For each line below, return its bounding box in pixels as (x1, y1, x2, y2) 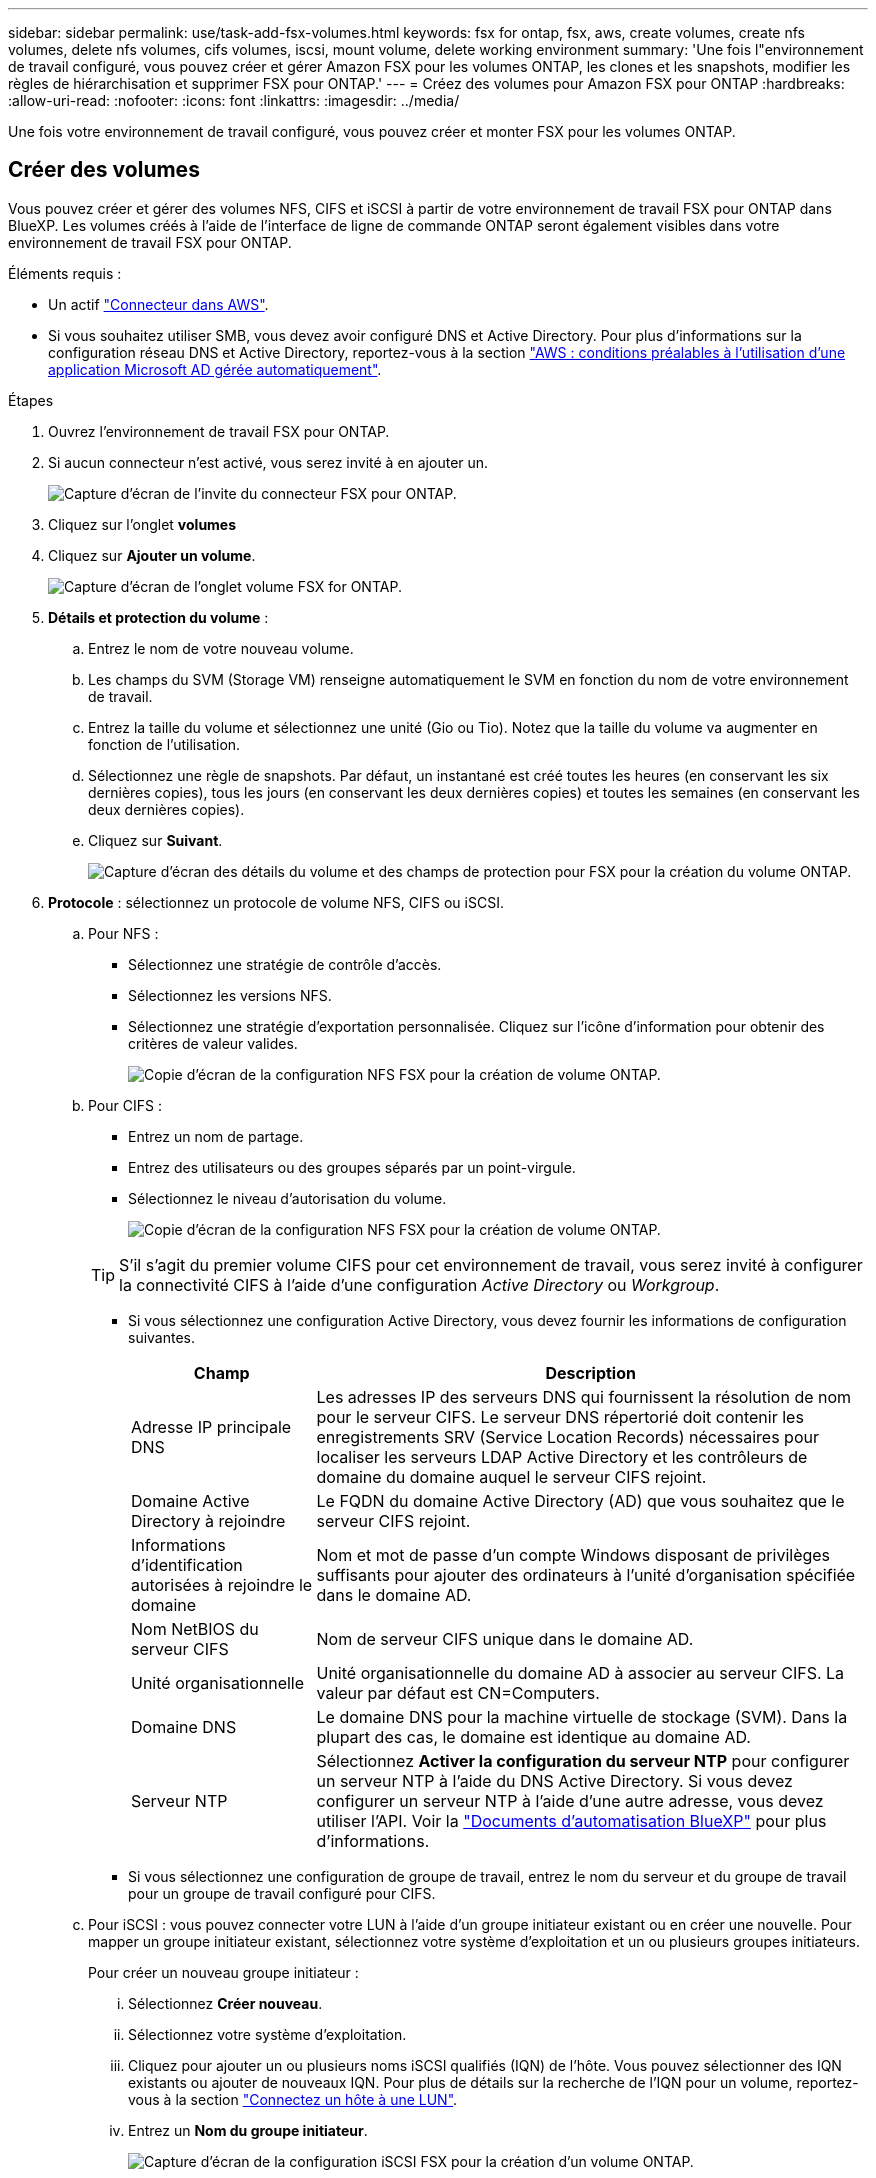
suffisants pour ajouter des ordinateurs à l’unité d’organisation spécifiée (316, 1564, 856, 1585)
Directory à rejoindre (131, 1510, 286, 1531)
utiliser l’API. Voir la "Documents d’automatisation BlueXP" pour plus (316, 1810, 827, 1831)
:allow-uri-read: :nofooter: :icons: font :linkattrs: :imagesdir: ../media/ (8, 92, 460, 109)
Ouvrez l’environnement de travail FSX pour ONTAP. (48, 422, 390, 440)
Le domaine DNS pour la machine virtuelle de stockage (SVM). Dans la (316, 1706, 848, 1727)
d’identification (131, 1554, 243, 1575)
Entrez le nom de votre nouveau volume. (88, 639, 354, 657)
